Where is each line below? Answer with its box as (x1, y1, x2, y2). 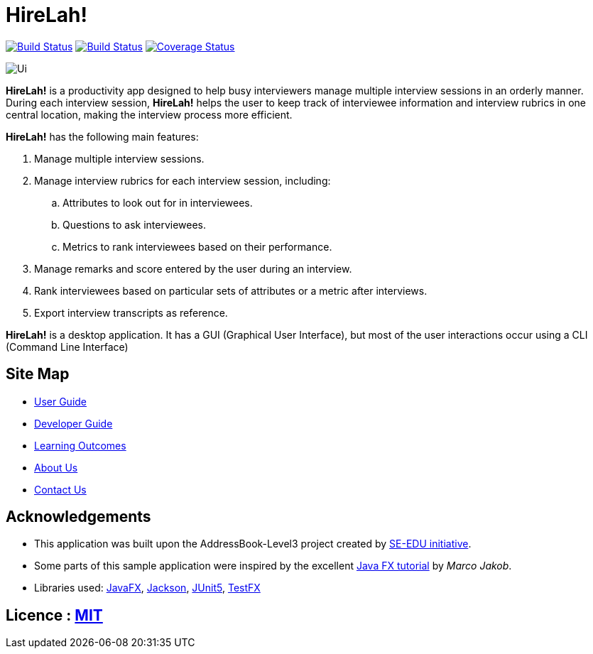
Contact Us (34, 483, 87, 496)
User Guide (34, 395, 87, 408)
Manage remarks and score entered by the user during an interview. (34, 262, 352, 275)
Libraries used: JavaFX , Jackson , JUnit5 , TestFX (34, 582, 261, 594)
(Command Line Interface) (6, 340, 129, 353)
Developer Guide (34, 417, 113, 430)
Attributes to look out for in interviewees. (62, 196, 253, 209)
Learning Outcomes (34, 439, 126, 452)
